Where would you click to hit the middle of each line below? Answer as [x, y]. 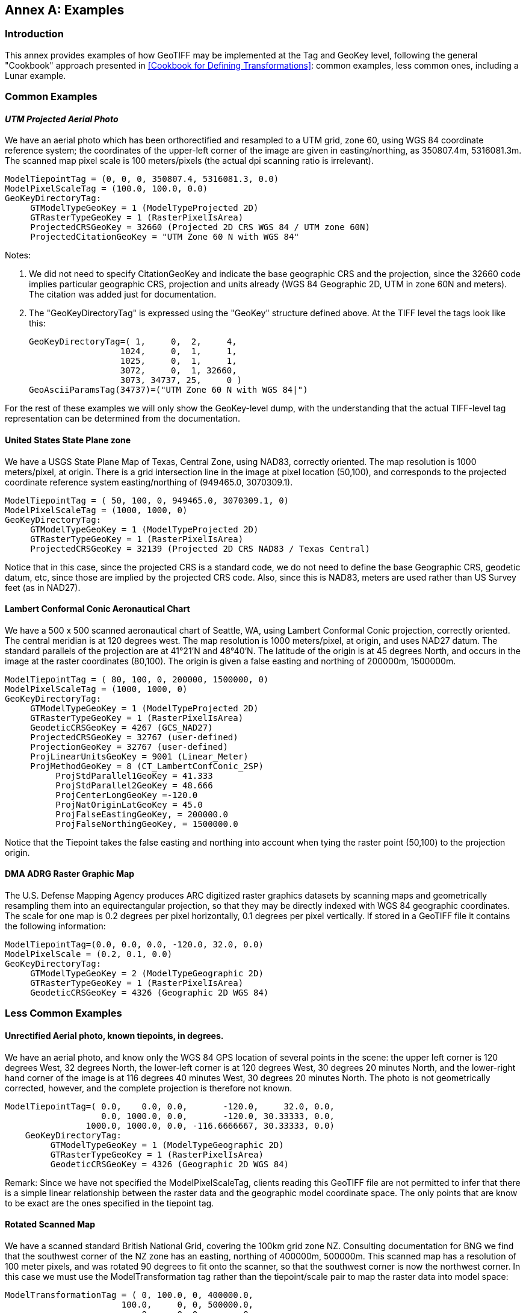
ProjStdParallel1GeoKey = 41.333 [134, 775]
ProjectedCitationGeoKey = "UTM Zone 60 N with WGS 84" [165, 237]
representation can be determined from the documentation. [123, 419]
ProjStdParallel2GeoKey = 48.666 [134, 785]
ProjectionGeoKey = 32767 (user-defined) [129, 747]
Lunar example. [36, 75]
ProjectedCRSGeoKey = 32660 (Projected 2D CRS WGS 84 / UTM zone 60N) [200, 227]
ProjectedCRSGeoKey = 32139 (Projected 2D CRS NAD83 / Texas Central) [200, 548]
